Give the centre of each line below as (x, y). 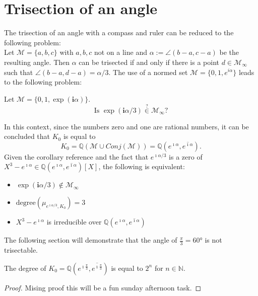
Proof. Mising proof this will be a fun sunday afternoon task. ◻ (103, 287)
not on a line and (120, 52)
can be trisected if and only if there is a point (149, 62)
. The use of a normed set (148, 72)
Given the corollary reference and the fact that (76, 156)
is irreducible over (74, 222)
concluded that (27, 136)
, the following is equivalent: (142, 166)
